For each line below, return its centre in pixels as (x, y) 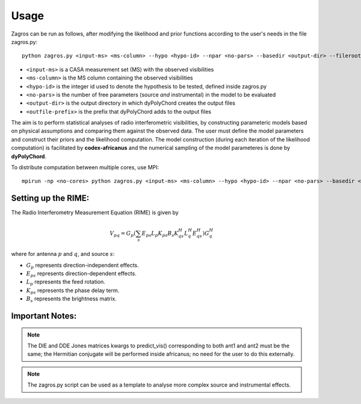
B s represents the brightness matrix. (72, 299)
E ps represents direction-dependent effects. (81, 274)
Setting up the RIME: (50, 198)
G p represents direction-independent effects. (83, 266)
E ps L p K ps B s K (160, 234)
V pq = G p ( (122, 234)
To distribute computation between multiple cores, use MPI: (85, 167)
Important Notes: (44, 316)
